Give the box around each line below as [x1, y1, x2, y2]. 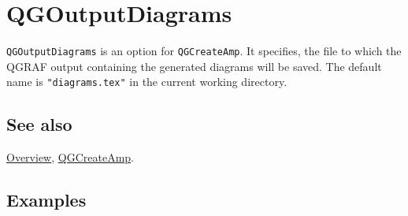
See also [6, 112, 72, 136]
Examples [6, 188, 87, 212]
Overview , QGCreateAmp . [6, 149, 134, 166]
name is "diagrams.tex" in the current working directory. [6, 73, 287, 90]
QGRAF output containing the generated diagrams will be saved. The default [6, 58, 382, 74]
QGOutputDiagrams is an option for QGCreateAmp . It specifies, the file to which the [6, 43, 402, 59]
